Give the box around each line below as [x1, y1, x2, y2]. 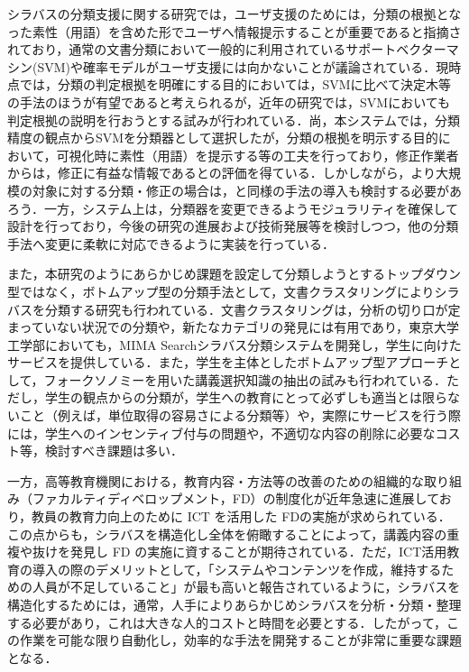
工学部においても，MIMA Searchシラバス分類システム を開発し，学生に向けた [7, 335, 462, 354]
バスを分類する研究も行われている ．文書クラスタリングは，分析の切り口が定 [7, 299, 461, 318]
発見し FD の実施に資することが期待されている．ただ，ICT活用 [69, 542, 447, 561]
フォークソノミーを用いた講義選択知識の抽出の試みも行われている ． [43, 370, 447, 389]
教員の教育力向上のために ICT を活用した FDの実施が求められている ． [32, 507, 451, 526]
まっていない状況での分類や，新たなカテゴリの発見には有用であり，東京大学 [7, 318, 460, 336]
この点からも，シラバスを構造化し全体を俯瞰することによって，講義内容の [7, 524, 447, 543]
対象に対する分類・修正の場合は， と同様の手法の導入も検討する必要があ [32, 180, 462, 199]
